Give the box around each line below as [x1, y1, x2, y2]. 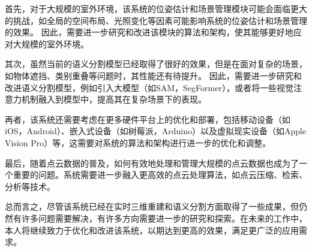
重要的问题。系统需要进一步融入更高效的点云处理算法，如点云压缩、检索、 [13, 168, 307, 181]
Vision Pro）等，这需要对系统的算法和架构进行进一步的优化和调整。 [5, 136, 271, 149]
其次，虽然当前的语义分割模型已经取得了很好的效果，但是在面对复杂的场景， [5, 58, 307, 70]
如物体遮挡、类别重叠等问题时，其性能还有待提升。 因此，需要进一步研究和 [5, 69, 302, 81]
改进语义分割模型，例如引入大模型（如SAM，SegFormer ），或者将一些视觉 [5, 81, 293, 93]
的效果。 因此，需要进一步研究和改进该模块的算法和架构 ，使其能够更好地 [5, 26, 293, 38]
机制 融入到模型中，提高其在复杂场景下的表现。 [21, 93, 206, 105]
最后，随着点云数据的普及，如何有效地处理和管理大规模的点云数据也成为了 [5, 156, 299, 169]
